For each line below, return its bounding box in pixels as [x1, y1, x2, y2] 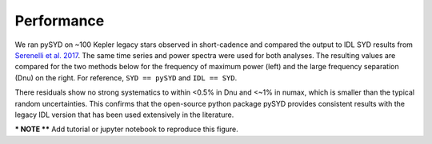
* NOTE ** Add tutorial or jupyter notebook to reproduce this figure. [14, 124, 239, 134]
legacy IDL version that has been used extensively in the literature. [14, 110, 234, 119]
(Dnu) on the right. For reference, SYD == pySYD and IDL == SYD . [14, 72, 238, 83]
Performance [14, 12, 105, 29]
